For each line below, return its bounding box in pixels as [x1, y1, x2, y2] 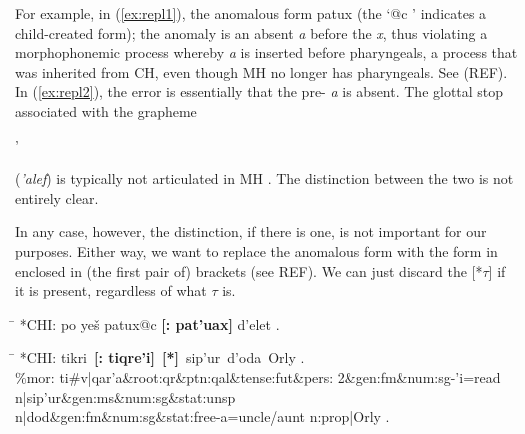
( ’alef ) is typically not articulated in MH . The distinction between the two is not [15, 168, 514, 189]
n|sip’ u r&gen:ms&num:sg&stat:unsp [15, 386, 236, 407]
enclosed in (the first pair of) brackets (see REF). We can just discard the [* [15, 260, 483, 281]
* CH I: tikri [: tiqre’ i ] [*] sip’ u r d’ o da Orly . [19, 347, 305, 368]
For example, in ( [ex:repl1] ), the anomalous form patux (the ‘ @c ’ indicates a [15, 3, 487, 23]
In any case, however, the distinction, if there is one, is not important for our [15, 221, 487, 242]
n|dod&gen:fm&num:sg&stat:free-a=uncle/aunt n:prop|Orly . [15, 406, 390, 427]
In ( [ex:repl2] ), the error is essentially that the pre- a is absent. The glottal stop [15, 81, 504, 102]
